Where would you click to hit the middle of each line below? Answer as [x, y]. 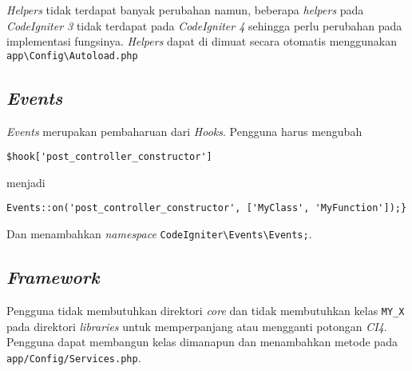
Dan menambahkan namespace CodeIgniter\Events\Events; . [159, 234]
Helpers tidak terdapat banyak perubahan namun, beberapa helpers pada [185, 10]
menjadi [26, 182]
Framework [53, 277]
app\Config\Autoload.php [72, 56]
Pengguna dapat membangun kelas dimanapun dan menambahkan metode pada [202, 342]
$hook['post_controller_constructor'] [109, 157]
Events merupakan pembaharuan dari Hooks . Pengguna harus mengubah [184, 131]
